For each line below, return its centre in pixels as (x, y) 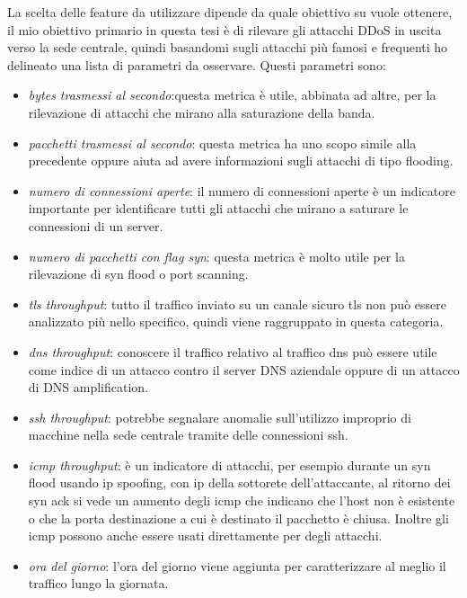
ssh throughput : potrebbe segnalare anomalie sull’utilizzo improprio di (220, 417)
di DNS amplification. (88, 387)
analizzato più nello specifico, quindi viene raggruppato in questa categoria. (236, 321)
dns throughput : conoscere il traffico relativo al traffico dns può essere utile (233, 351)
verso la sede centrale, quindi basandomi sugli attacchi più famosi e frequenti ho (228, 47)
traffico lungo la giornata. (98, 583)
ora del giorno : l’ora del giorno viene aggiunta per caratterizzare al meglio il (237, 565)
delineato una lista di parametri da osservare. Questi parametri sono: (197, 64)
